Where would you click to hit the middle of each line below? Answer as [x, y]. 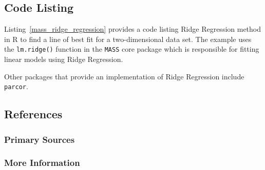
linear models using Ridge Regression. [64, 59]
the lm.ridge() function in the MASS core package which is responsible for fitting [132, 49]
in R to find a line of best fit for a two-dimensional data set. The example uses [128, 39]
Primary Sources [40, 139]
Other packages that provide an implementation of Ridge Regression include [124, 76]
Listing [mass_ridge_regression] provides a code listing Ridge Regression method [133, 29]
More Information [42, 163]
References [33, 114]
